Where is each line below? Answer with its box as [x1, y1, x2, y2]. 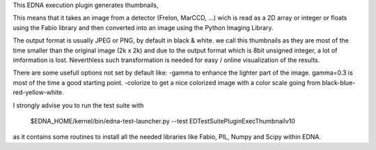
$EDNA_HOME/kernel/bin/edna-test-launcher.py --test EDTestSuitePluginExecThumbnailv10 [30, 117, 296, 125]
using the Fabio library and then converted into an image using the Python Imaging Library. [13, 23, 274, 31]
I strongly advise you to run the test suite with [13, 101, 144, 110]
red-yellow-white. [13, 88, 64, 97]
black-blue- [322, 78, 356, 87]
